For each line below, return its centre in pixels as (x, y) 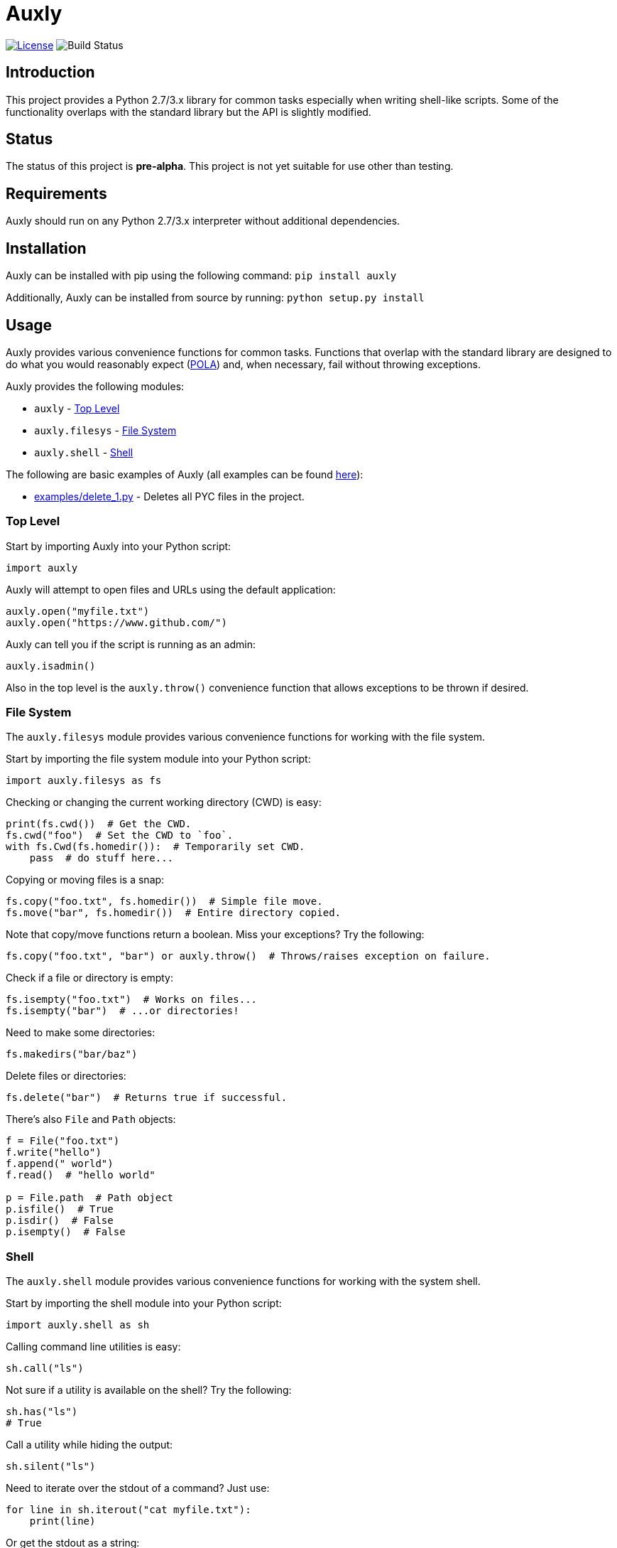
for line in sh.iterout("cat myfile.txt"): (129, 1510)
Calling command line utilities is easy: (93, 1347)
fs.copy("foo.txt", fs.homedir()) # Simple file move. (164, 902)
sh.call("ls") (45, 1369)
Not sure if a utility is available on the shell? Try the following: (149, 1390)
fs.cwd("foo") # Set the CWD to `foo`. (120, 835)
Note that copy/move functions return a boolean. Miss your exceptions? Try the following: (215, 935)
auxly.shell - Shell (84, 452)
